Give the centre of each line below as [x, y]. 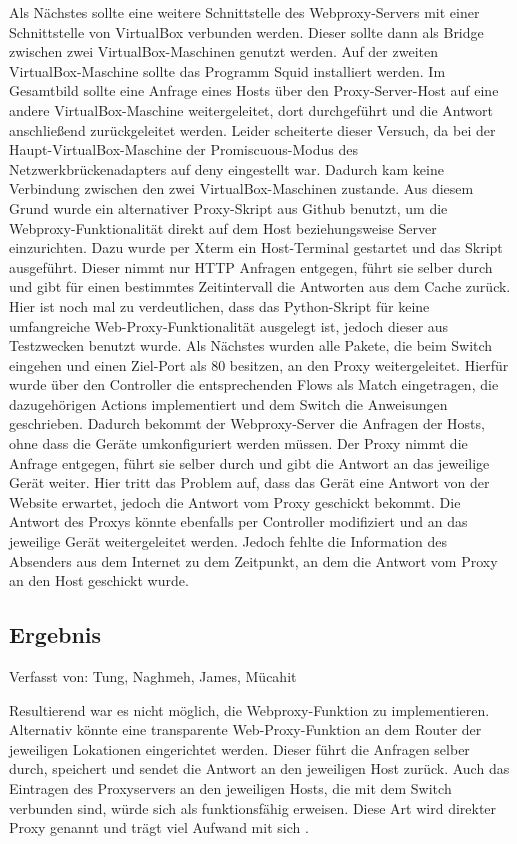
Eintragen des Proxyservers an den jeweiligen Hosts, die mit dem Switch [230, 787]
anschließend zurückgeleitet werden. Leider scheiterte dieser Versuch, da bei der [252, 129]
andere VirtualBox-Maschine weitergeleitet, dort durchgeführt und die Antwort [251, 109]
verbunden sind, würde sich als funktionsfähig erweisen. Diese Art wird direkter [253, 807]
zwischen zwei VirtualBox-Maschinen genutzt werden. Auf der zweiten [223, 51]
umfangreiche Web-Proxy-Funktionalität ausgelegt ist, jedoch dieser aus [229, 325]
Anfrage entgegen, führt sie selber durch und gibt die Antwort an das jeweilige [249, 462]
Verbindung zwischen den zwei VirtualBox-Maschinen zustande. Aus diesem [241, 188]
